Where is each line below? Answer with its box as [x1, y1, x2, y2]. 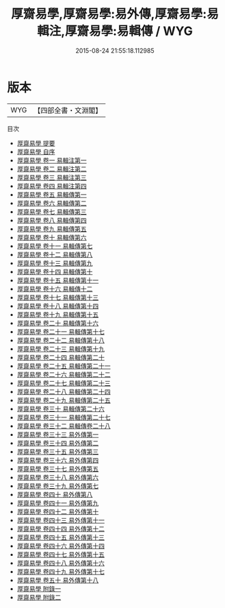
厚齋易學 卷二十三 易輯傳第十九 [16, 344, 105, 353]
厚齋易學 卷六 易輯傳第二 [16, 199, 87, 207]
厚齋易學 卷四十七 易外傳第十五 [16, 550, 105, 559]
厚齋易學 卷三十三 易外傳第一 [16, 430, 99, 439]
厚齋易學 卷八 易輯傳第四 [16, 216, 87, 224]
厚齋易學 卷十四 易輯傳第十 [16, 267, 93, 276]
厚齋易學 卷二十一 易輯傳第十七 [16, 327, 105, 336]
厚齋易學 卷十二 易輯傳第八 [16, 250, 93, 258]
